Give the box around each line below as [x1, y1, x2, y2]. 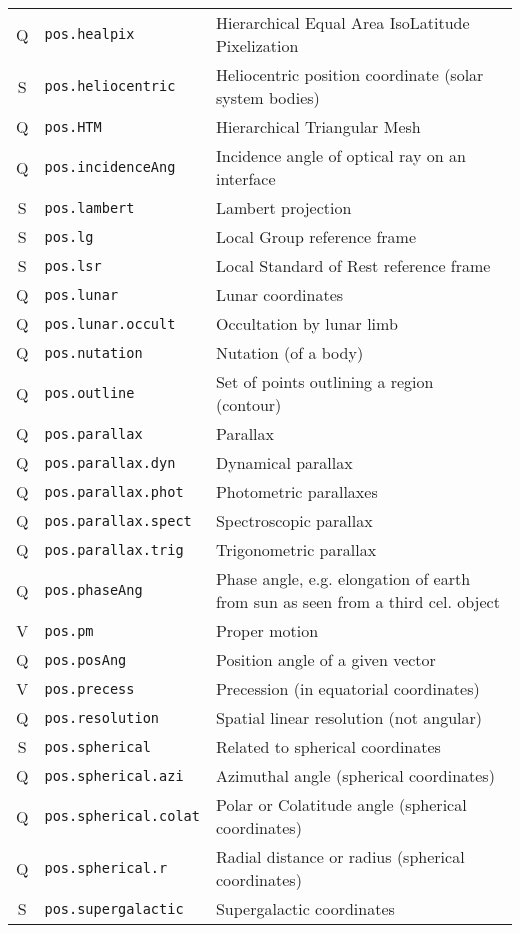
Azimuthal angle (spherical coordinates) [215, 764, 495, 787]
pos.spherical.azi [44, 767, 184, 784]
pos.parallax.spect [44, 512, 192, 529]
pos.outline [44, 385, 135, 401]
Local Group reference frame [215, 225, 417, 248]
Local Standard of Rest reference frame [215, 254, 491, 277]
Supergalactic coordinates [215, 897, 395, 920]
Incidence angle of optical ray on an [215, 144, 466, 167]
